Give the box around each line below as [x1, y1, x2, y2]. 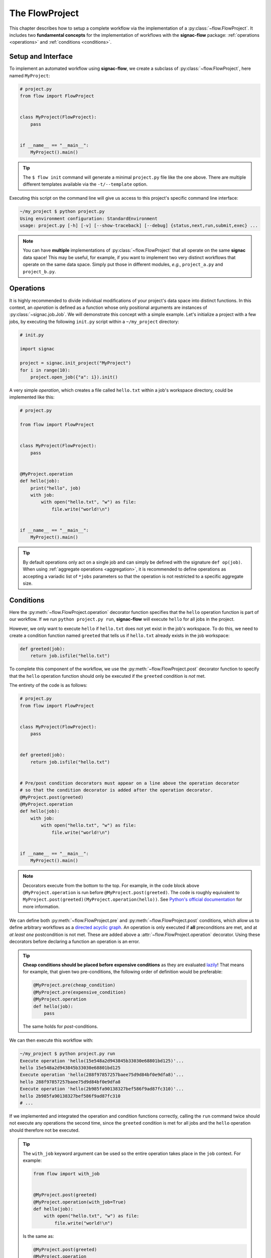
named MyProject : [9, 72, 50, 78]
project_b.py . [23, 268, 56, 274]
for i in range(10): [20, 367, 70, 373]
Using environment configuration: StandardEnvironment [20, 215, 158, 221]
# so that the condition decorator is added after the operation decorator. [20, 788, 213, 793]
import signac [20, 346, 55, 352]
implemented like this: [9, 394, 55, 400]
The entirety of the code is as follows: [9, 682, 88, 688]
